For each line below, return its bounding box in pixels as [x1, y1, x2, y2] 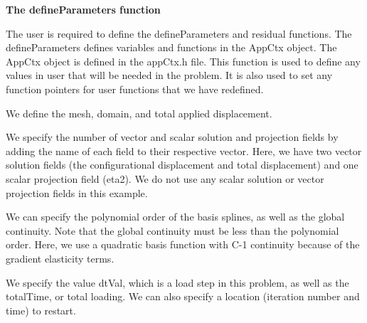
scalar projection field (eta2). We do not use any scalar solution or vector [6, 171, 324, 186]
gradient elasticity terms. [6, 250, 115, 265]
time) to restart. [6, 302, 76, 317]
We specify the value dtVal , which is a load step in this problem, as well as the [6, 275, 349, 290]
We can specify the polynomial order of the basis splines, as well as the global [6, 209, 345, 224]
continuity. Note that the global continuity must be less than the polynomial [6, 223, 339, 238]
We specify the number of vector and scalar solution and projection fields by [6, 129, 339, 144]
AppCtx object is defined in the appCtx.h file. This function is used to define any [6, 53, 361, 68]
